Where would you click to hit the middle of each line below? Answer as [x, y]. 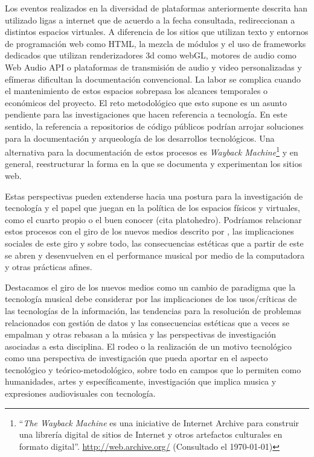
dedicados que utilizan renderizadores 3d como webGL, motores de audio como [151, 55]
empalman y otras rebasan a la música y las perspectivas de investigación [140, 334]
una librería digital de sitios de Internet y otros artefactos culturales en [151, 434]
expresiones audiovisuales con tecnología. [80, 393]
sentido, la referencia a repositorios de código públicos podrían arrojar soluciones [154, 126]
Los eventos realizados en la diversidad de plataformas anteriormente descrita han [156, 8]
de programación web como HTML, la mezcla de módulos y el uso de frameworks [155, 43]
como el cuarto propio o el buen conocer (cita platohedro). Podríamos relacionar [153, 219]
